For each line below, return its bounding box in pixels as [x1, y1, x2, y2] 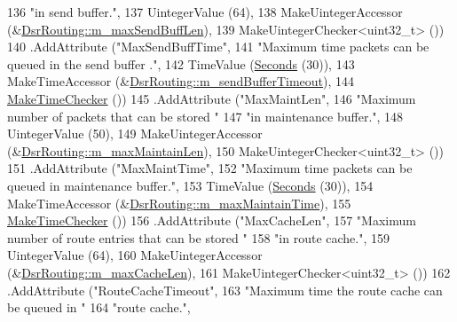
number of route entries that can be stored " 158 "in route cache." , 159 [7, 228, 390, 247]
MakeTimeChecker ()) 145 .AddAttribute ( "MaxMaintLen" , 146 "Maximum [7, 89, 416, 107]
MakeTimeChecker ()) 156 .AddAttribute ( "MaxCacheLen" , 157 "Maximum [7, 211, 416, 230]
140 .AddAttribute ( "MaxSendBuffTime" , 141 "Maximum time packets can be [7, 37, 429, 56]
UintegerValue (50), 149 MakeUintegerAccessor [7, 124, 263, 143]
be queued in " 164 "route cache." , [7, 298, 191, 317]
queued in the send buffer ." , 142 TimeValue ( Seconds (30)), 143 [7, 54, 355, 73]
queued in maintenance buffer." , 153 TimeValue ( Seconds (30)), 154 [7, 176, 374, 194]
